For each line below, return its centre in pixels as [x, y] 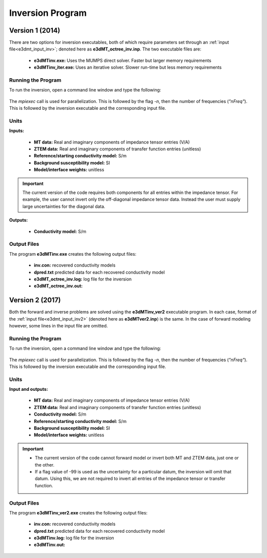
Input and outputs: [29, 389]
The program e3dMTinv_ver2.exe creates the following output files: [78, 512]
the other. [44, 465]
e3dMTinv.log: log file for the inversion [74, 538]
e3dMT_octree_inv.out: [58, 286]
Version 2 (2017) [35, 300]
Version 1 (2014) [35, 30]
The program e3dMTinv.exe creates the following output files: [73, 254]
